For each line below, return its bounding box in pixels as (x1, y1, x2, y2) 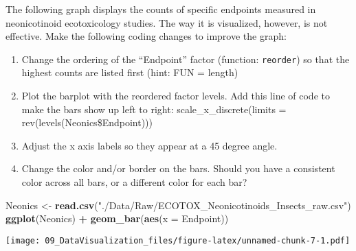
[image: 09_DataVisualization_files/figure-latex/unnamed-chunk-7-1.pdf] (5, 235, 351, 246)
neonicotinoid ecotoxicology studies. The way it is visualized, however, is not (5, 15, 328, 29)
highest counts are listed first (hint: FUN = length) (21, 65, 238, 80)
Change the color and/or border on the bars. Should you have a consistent (21, 161, 335, 176)
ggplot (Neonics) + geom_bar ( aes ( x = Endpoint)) (5, 211, 229, 226)
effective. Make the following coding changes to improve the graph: (5, 29, 287, 43)
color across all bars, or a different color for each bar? (21, 175, 247, 189)
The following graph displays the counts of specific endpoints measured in (5, 2, 316, 16)
